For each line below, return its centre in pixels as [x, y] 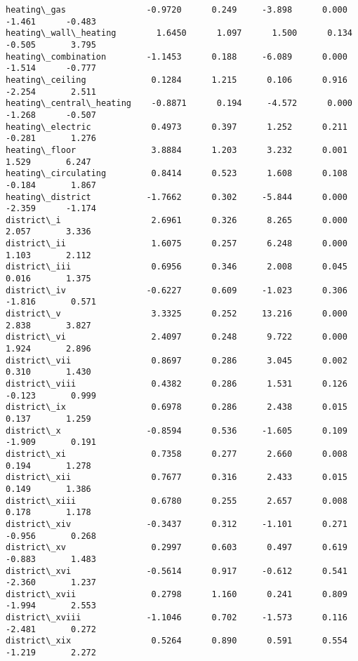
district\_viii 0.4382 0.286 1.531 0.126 [177, 384]
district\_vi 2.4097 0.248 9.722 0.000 [177, 337]
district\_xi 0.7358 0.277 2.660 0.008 [177, 454]
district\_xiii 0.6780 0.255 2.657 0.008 [177, 501]
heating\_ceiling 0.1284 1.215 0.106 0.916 [177, 80]
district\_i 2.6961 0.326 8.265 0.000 [177, 220]
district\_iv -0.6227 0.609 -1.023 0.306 [177, 290]
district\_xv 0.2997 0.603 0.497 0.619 [177, 548]
